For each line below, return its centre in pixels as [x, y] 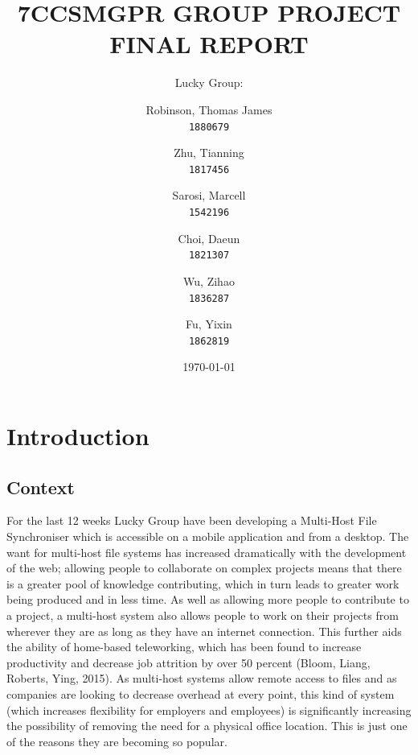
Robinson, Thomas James [209, 109]
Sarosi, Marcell [209, 195]
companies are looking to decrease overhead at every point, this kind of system [201, 693]
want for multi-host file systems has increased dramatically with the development [207, 552]
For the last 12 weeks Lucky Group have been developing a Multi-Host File [192, 520]
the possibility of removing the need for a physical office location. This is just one [207, 726]
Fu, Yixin [209, 324]
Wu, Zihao [209, 281]
